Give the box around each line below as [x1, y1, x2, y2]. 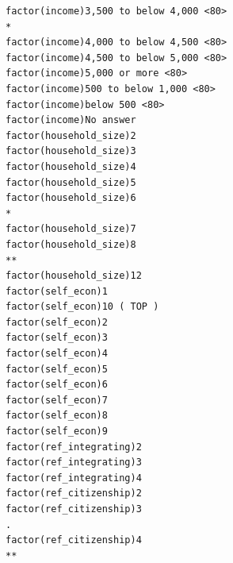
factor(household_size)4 [6, 160, 136, 172]
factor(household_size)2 [6, 129, 136, 141]
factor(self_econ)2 [6, 316, 108, 328]
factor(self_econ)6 [6, 379, 108, 391]
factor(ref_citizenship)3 [6, 503, 142, 515]
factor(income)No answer [6, 114, 136, 126]
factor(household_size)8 [6, 238, 136, 250]
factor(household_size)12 [6, 270, 142, 282]
